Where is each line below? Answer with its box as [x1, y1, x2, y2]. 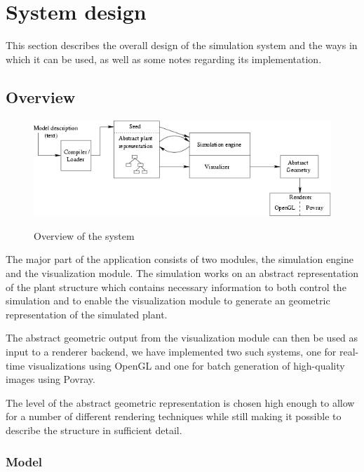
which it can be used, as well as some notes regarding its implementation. [6, 51, 322, 66]
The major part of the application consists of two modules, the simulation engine [6, 252, 353, 267]
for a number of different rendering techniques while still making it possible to [6, 409, 342, 424]
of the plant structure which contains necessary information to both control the [6, 279, 346, 294]
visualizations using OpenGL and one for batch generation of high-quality [27, 358, 345, 372]
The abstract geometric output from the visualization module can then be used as [6, 330, 358, 345]
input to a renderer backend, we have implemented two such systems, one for [6, 344, 337, 359]
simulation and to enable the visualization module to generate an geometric [6, 293, 330, 308]
